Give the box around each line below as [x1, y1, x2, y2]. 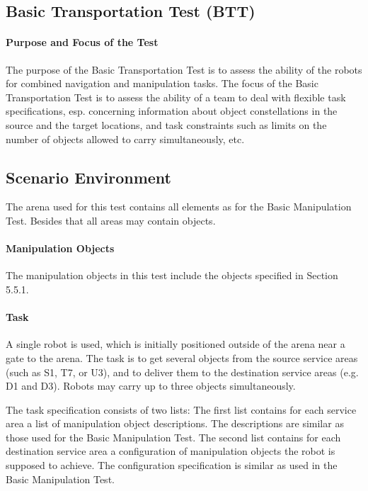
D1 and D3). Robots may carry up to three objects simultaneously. [6, 378, 296, 393]
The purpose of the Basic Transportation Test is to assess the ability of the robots [6, 62, 362, 77]
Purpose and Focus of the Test [6, 35, 159, 50]
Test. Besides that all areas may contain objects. [6, 213, 216, 227]
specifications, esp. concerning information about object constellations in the [6, 103, 338, 118]
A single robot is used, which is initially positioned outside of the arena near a [6, 337, 345, 351]
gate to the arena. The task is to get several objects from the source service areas [6, 350, 358, 365]
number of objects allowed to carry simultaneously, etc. [6, 131, 245, 146]
